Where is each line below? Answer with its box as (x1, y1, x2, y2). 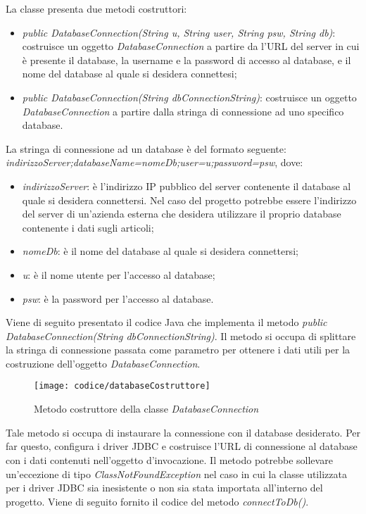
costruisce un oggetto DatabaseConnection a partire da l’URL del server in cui (22, 39, 360, 54)
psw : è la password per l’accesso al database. (22, 291, 214, 306)
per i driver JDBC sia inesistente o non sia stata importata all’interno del (6, 480, 323, 495)
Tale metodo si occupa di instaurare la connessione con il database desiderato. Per (6, 425, 361, 439)
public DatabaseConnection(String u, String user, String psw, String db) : (22, 25, 336, 39)
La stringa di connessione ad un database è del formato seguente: (6, 141, 286, 156)
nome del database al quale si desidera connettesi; (22, 66, 237, 81)
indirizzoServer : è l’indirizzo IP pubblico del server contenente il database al (22, 178, 351, 193)
